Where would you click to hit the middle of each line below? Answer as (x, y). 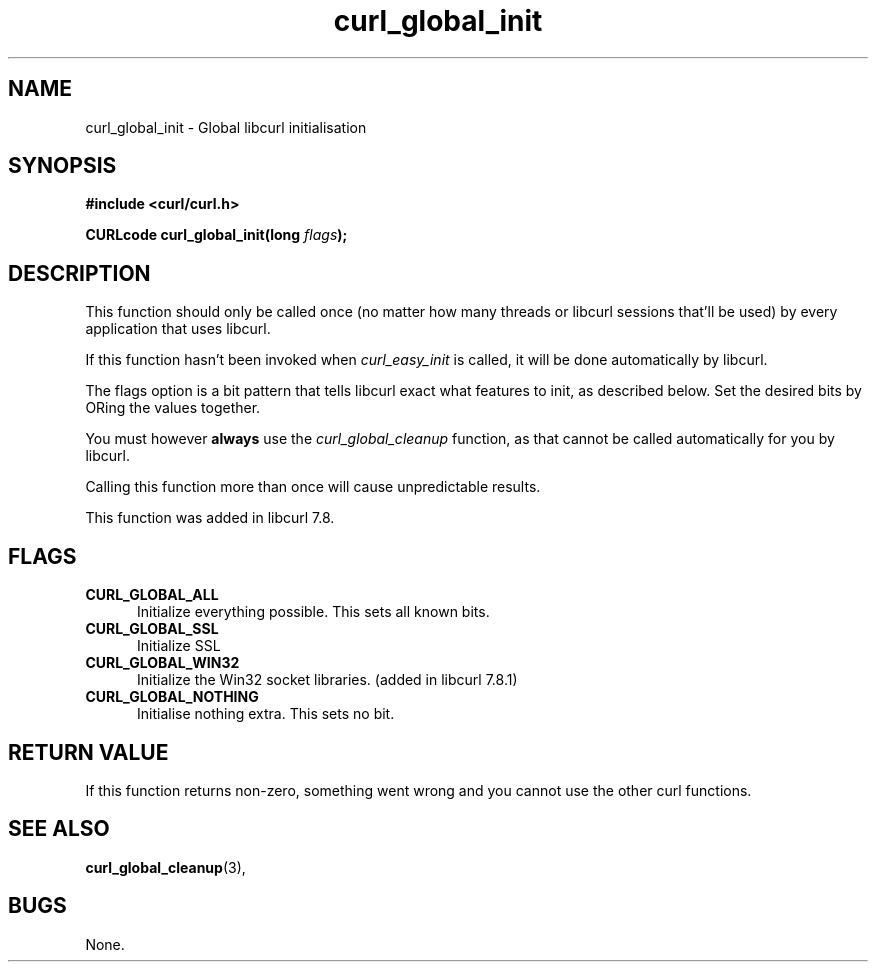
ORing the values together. (173, 408)
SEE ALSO (59, 829)
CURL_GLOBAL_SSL (152, 629)
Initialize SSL (179, 646)
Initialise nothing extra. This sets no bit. (266, 714)
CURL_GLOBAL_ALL (152, 595)
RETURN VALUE (88, 752)
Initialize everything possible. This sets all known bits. (313, 612)
